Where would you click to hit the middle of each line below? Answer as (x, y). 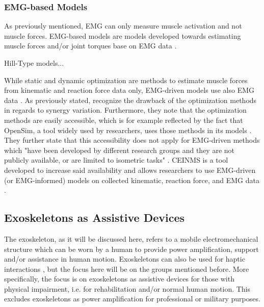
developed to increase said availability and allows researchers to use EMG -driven (130, 170)
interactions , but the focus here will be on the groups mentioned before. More (127, 268)
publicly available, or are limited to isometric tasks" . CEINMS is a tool (116, 160)
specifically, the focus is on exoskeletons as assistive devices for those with (119, 279)
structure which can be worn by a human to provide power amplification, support (131, 249)
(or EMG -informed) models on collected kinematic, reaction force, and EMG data (132, 180)
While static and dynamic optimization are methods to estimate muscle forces (126, 80)
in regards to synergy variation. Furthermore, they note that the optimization (125, 110)
